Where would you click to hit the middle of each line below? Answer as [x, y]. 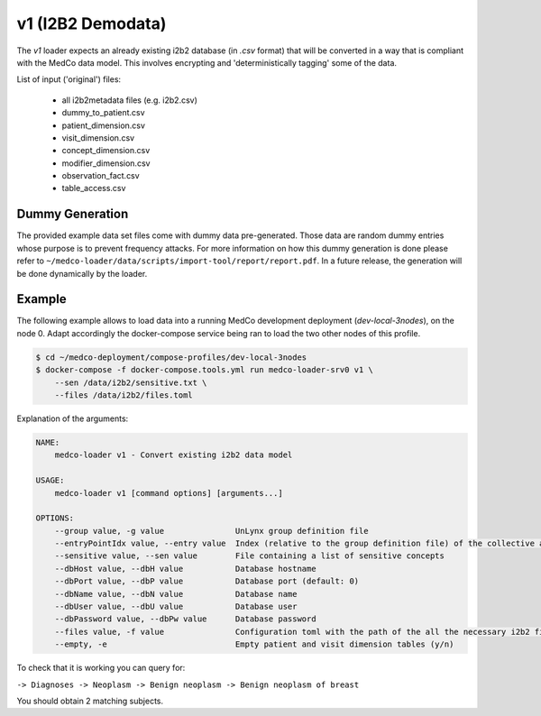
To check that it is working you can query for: [101, 668]
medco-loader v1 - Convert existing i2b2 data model [174, 455]
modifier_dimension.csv [106, 163]
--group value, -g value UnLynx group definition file [211, 531]
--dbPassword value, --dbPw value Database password [185, 619]
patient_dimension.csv [104, 125]
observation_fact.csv [101, 176]
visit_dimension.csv [98, 138]
